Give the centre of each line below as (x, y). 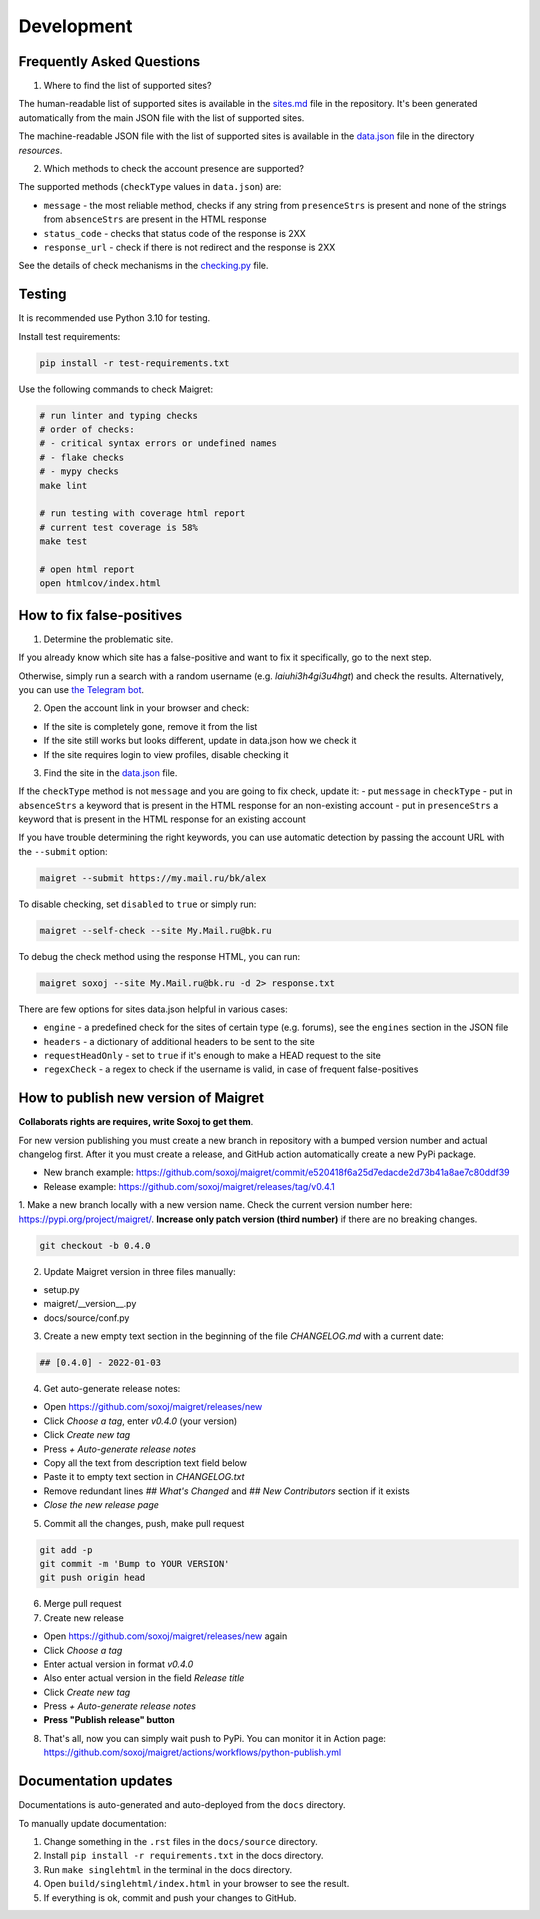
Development (75, 26)
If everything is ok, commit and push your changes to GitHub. (170, 1897)
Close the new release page (101, 1505)
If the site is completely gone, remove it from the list (150, 726)
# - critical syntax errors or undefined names (158, 443)
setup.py (61, 1289)
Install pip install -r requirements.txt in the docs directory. (183, 1856)
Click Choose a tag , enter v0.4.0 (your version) (140, 1421)
